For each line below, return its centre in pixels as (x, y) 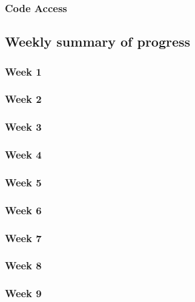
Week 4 (23, 155)
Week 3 (23, 127)
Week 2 (23, 99)
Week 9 (23, 293)
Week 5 (23, 182)
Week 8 (23, 265)
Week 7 (23, 238)
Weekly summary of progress (98, 41)
